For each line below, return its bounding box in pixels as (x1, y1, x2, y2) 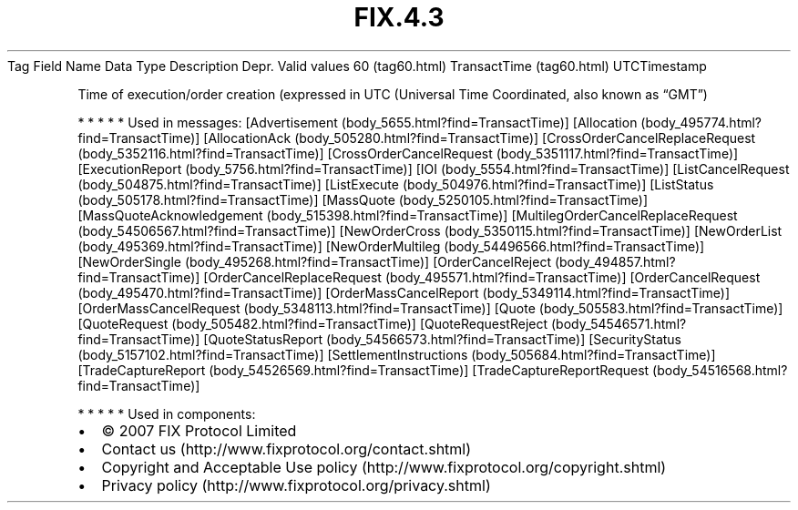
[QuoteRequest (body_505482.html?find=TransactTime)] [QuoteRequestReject (77, 315, 548, 331)
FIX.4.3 (353, 2, 445, 33)
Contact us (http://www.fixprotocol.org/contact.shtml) (101, 439, 472, 458)
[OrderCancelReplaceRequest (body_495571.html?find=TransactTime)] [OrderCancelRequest (203, 269, 761, 285)
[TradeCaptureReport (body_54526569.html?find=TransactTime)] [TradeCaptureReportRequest (77, 362, 650, 378)
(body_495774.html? (640, 114, 762, 130)
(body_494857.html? (554, 253, 676, 270)
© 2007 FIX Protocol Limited (101, 421, 297, 440)
